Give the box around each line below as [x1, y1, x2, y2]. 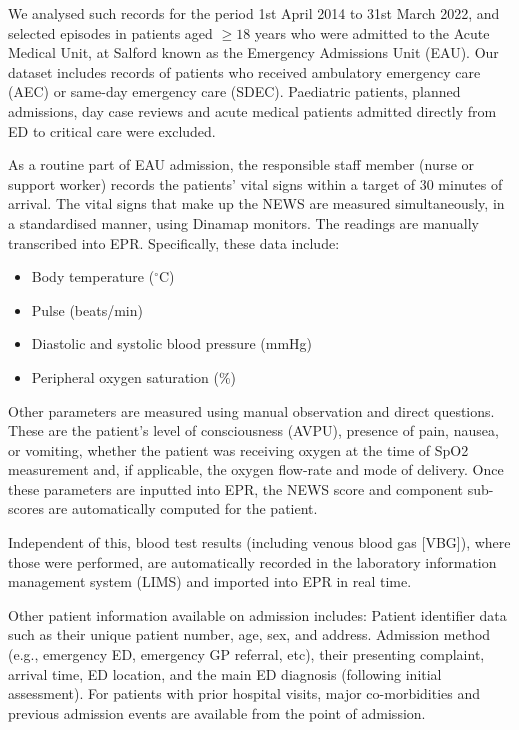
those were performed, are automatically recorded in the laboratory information [8, 551, 497, 572]
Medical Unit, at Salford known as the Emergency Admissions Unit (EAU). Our [8, 42, 499, 63]
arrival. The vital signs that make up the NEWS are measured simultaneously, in [8, 193, 505, 214]
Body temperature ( [31, 266, 155, 287]
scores [8, 498, 44, 519]
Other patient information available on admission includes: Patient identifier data [8, 604, 507, 625]
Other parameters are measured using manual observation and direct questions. [8, 400, 495, 421]
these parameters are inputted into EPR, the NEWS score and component [8, 478, 463, 499]
